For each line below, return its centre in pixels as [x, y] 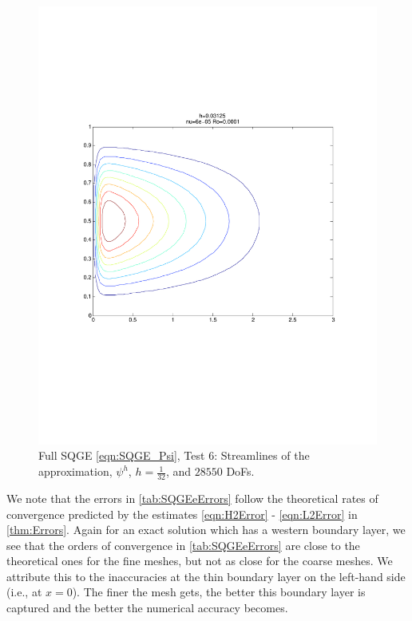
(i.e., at [24, 592]
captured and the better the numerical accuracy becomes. [147, 608]
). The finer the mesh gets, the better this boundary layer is [219, 592]
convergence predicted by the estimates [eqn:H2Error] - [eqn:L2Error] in [182, 514]
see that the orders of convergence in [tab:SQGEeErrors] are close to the [183, 545]
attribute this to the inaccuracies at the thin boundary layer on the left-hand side [206, 576]
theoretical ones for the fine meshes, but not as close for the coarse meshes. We [200, 561]
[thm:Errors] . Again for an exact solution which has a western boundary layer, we [206, 530]
